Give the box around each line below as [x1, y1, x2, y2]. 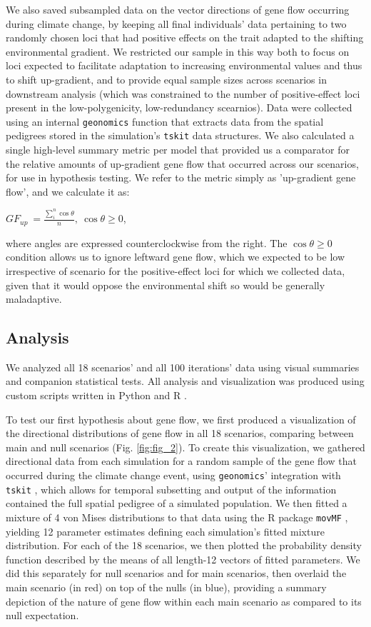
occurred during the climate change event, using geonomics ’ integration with [6, 468, 341, 483]
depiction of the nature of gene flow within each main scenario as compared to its [6, 593, 362, 608]
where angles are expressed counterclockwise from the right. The [6, 235, 288, 250]
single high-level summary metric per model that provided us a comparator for [6, 142, 350, 157]
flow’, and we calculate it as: [6, 184, 130, 199]
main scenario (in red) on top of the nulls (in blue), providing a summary [6, 579, 327, 594]
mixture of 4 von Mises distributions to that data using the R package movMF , [6, 509, 348, 524]
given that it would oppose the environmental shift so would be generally [6, 277, 325, 292]
